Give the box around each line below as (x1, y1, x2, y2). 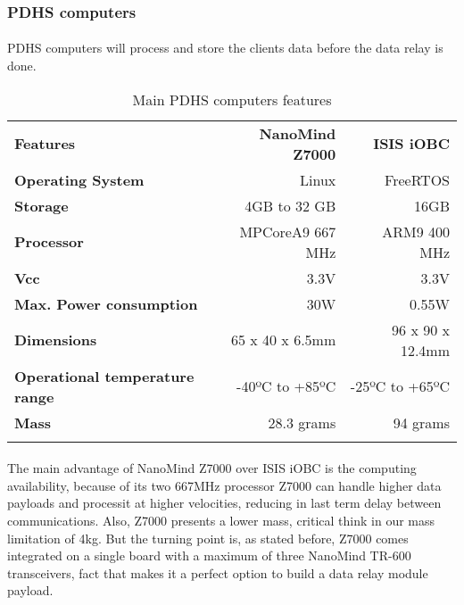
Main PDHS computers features (132, 88, 332, 110)
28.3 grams (268, 411, 336, 433)
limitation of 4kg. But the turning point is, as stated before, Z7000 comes (7, 528, 409, 547)
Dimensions (14, 329, 97, 351)
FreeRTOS (385, 169, 450, 190)
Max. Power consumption (14, 293, 198, 314)
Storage (14, 195, 69, 216)
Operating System (14, 169, 145, 190)
